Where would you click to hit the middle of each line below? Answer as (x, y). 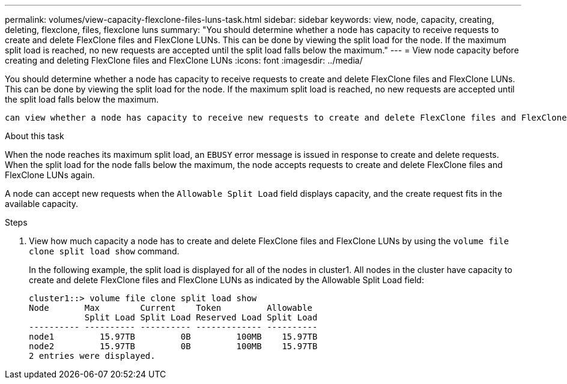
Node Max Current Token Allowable (171, 308)
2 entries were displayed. (92, 356)
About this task (35, 136)
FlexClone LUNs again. (50, 175)
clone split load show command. (104, 251)
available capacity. (42, 204)
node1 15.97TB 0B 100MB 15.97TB (173, 337)
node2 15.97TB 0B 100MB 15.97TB (173, 346)
